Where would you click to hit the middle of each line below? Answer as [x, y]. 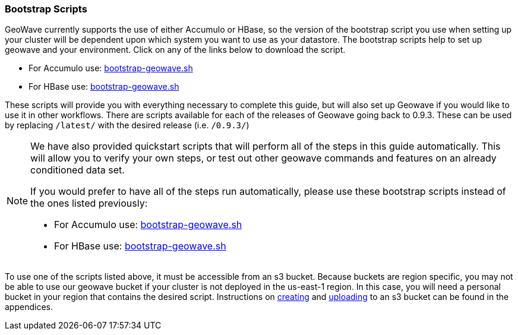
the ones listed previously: [89, 203]
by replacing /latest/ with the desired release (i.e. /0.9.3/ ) [127, 125]
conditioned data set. [78, 170]
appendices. [29, 307]
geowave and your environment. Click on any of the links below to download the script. [175, 50]
